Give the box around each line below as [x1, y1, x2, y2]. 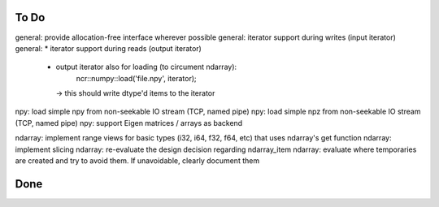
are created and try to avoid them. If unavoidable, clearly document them [15, 156, 260, 166]
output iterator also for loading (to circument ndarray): [55, 62, 237, 72]
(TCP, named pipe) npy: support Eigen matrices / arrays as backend [15, 118, 243, 127]
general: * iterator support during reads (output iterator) [15, 43, 202, 53]
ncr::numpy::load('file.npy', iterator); [76, 73, 197, 83]
